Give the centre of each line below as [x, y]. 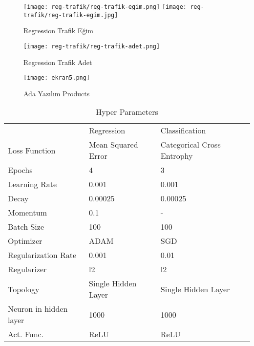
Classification [183, 130]
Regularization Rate [42, 255]
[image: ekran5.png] [57, 78]
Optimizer [25, 241]
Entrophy [177, 156]
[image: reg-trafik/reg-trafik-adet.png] [92, 46]
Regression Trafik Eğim [58, 31]
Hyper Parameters [127, 112]
